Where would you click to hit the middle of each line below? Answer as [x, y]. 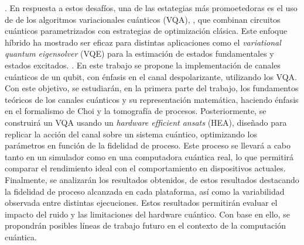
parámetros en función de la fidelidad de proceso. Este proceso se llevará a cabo [148, 145]
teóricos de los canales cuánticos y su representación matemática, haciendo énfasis [152, 99]
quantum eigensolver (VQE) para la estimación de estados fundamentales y [139, 54]
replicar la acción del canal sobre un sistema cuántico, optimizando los [131, 134]
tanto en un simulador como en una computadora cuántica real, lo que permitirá [149, 156]
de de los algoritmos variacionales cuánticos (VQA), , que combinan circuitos [143, 19]
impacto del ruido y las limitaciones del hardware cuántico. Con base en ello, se [147, 214]
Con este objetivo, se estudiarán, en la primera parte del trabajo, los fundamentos [152, 88]
